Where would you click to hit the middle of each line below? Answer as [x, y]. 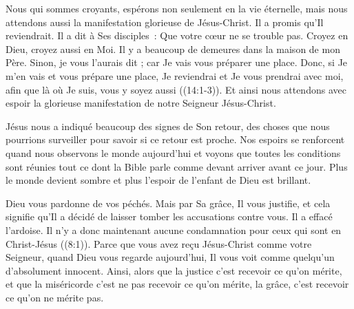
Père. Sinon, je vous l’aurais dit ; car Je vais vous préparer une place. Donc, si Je [177, 62]
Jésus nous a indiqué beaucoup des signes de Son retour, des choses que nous [168, 126]
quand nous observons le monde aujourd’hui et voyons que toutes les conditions [173, 152]
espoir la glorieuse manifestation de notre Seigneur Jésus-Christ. [141, 103]
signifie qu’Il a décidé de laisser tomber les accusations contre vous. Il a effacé [169, 216]
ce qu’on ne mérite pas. [55, 297]
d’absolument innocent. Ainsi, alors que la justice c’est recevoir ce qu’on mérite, [174, 270]
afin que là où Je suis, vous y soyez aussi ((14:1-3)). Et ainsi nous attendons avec [176, 89]
